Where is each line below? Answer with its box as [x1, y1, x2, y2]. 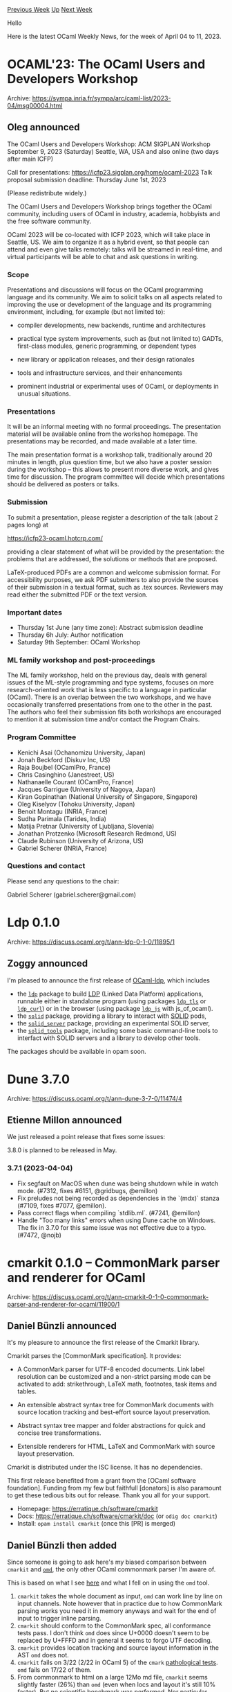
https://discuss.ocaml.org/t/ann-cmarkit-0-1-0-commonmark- [32, 1292, 209, 1301]
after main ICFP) [7, 155, 54, 163]
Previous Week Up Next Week [7, 6, 93, 13]
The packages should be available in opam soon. [7, 1047, 146, 1055]
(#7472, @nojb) [17, 1231, 62, 1239]
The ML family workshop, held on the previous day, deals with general [7, 671, 207, 680]
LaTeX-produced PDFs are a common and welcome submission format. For [7, 568, 221, 576]
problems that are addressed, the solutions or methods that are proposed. [7, 554, 217, 563]
